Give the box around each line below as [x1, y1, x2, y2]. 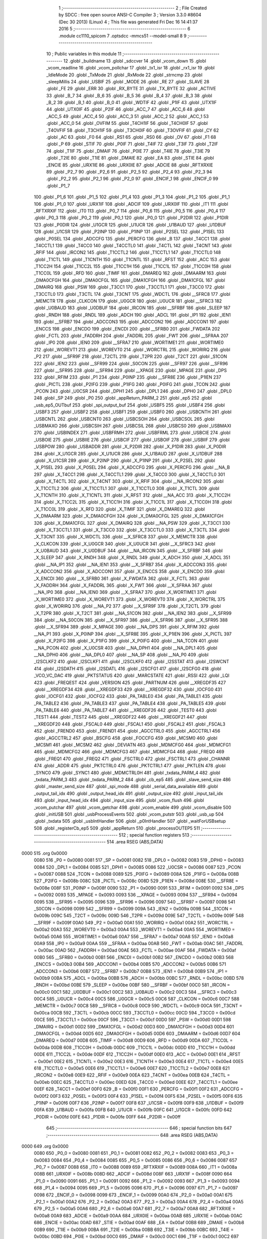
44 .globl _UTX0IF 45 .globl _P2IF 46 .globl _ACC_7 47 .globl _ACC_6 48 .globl [46, 107, 205, 113]
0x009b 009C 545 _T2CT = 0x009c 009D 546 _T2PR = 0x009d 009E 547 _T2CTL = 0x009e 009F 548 [34, 912, 244, 919]
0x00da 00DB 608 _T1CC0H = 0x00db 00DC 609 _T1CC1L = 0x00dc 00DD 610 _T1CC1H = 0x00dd [34, 1044, 235, 1050]
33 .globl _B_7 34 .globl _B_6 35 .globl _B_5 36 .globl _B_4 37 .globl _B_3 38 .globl [46, 92, 213, 99]
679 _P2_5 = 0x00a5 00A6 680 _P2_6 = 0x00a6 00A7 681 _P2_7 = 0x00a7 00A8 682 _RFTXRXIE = [34, 1206, 236, 1212]
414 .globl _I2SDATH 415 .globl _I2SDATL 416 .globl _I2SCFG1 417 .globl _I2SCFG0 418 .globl [34, 666, 222, 672]
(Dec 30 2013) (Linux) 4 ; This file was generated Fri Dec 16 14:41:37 [58, 19, 198, 25]
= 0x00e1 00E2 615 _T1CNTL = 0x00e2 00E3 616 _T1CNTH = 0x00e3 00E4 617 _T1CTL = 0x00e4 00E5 [34, 1058, 244, 1064]
